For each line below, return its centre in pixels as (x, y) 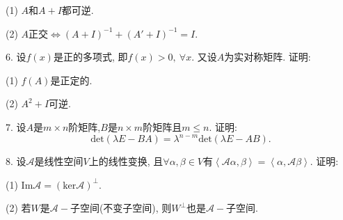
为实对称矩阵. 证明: (268, 57)
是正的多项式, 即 (90, 57)
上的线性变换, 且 (126, 161)
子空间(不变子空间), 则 (121, 208)
